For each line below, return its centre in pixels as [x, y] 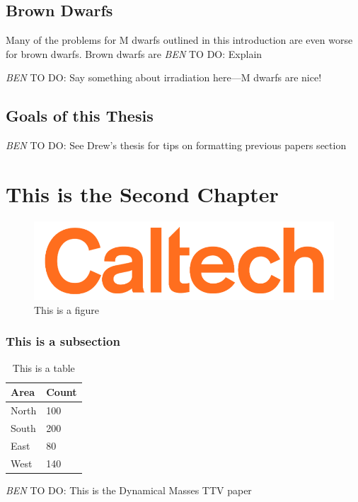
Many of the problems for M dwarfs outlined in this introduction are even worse [179, 40]
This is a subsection [63, 341]
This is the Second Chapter [142, 193]
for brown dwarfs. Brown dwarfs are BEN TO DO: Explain [134, 53]
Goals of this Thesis [80, 116]
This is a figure [67, 309]
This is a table [44, 367]
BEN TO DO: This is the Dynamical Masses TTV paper [129, 490]
